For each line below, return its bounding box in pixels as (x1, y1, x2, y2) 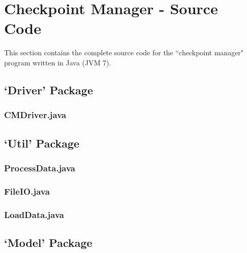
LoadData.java (4, 208, 64, 221)
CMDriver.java (4, 109, 67, 121)
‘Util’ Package (4, 135, 80, 151)
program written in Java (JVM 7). (4, 57, 111, 67)
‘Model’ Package (4, 234, 92, 250)
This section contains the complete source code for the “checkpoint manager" (4, 47, 244, 58)
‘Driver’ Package (4, 82, 93, 97)
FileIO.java (4, 185, 50, 197)
